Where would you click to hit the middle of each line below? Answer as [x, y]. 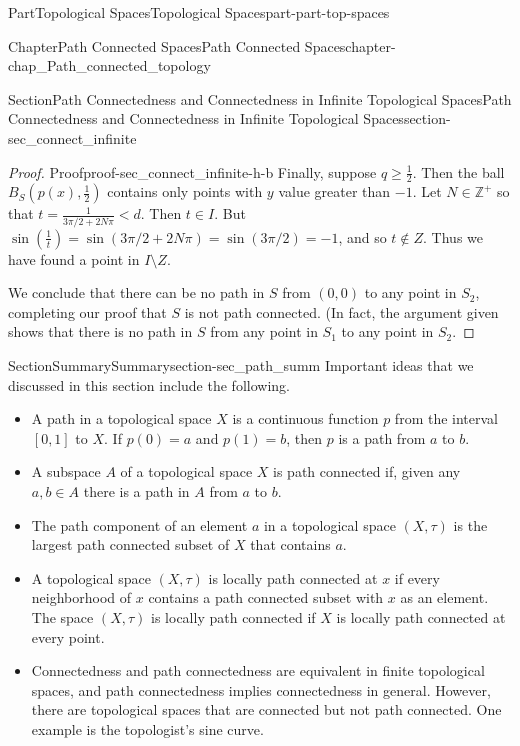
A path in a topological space [121, 418]
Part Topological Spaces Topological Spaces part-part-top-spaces [199, 12]
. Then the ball [458, 171]
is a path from [382, 437]
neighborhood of [81, 597]
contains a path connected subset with [266, 597]
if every [417, 577]
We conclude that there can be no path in [136, 292]
